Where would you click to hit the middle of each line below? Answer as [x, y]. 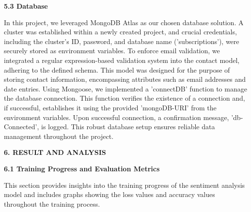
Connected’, [22, 127]
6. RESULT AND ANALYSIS [55, 152]
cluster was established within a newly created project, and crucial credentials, [120, 32]
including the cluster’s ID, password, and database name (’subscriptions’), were [122, 41]
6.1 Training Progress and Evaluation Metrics [82, 168]
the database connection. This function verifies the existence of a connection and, [125, 98]
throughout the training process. [52, 204]
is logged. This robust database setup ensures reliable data [128, 127]
